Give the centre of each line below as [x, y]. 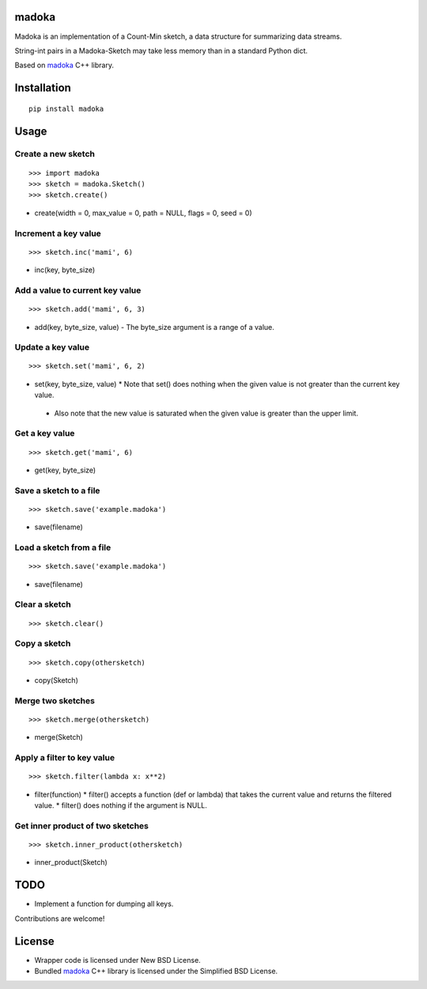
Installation [43, 88]
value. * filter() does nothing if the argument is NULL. [121, 805]
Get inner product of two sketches [82, 825]
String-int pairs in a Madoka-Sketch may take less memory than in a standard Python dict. [161, 51]
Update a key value [52, 347]
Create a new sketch [55, 154]
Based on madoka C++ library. [64, 65]
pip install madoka [66, 108]
